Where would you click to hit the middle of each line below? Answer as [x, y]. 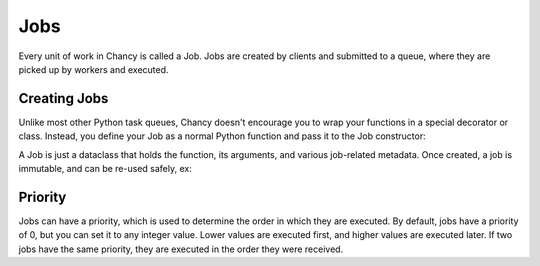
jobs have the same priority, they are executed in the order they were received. [181, 249]
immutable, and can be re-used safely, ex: [105, 169]
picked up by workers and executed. [93, 69]
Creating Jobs [63, 98]
